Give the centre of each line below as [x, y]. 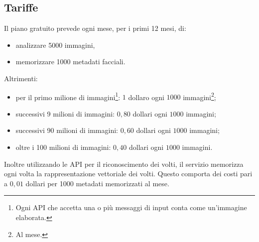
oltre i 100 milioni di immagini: [63, 147]
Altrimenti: [21, 78]
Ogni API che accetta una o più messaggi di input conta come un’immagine [131, 207]
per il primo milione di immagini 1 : [68, 96]
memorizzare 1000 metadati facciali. [70, 61]
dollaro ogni [146, 97]
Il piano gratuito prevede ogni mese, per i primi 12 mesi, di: [95, 28]
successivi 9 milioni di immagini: [65, 113]
